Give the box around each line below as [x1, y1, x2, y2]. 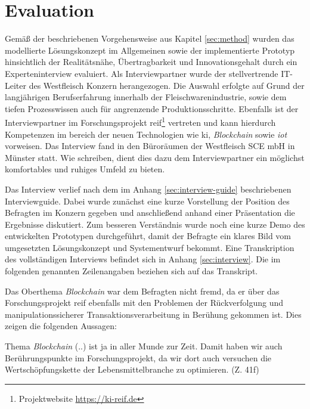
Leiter [5, 79, 27, 91]
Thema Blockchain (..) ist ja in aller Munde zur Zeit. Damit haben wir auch [5, 340, 283, 352]
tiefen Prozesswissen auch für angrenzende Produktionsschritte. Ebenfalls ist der [5, 102, 299, 114]
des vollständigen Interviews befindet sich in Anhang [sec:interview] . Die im [5, 253, 281, 265]
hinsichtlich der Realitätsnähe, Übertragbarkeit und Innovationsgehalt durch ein [5, 55, 297, 68]
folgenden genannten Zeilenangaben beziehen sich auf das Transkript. [5, 265, 258, 277]
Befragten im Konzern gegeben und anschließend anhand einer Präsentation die [5, 206, 295, 219]
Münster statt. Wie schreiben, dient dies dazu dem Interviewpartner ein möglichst [5, 151, 305, 163]
